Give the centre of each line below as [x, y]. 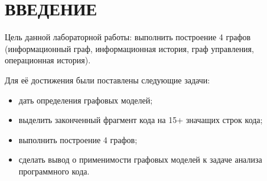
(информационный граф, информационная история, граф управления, [129, 48]
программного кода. [54, 171]
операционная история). [48, 60]
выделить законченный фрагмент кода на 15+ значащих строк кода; [141, 120]
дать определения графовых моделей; [86, 100]
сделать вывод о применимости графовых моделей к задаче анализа [140, 159]
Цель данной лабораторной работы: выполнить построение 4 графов [128, 37]
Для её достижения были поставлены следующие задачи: [108, 80]
